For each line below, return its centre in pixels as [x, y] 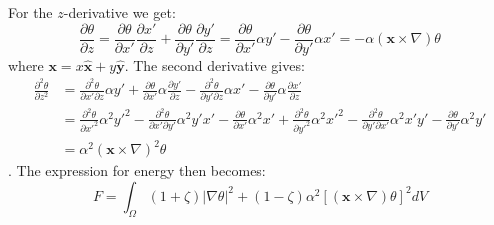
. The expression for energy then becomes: [137, 170]
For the [30, 12]
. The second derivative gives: [214, 64]
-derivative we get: [119, 12]
